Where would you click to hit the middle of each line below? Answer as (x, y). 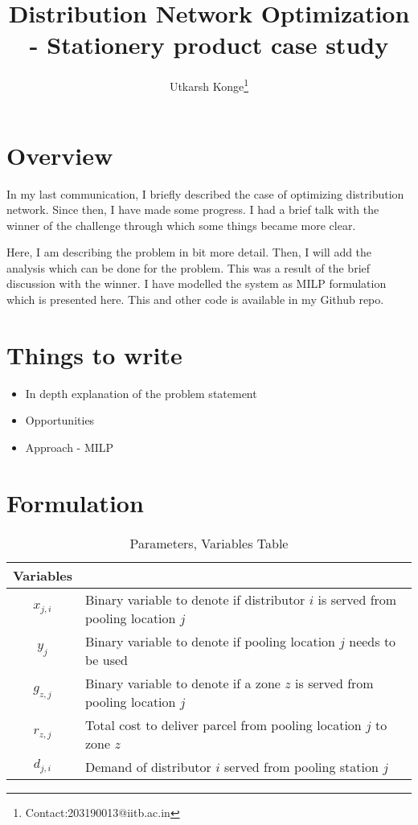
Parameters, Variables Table (209, 543)
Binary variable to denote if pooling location (210, 641)
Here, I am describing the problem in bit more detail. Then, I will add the (189, 252)
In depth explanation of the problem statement (141, 393)
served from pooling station (301, 766)
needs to (373, 641)
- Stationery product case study (209, 45)
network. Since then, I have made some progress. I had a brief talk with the (193, 209)
